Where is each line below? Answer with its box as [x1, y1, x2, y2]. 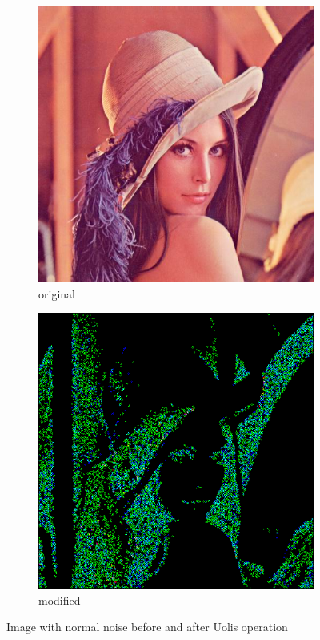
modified [38, 591, 81, 608]
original [38, 285, 75, 302]
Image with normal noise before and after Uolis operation [6, 618, 288, 635]
